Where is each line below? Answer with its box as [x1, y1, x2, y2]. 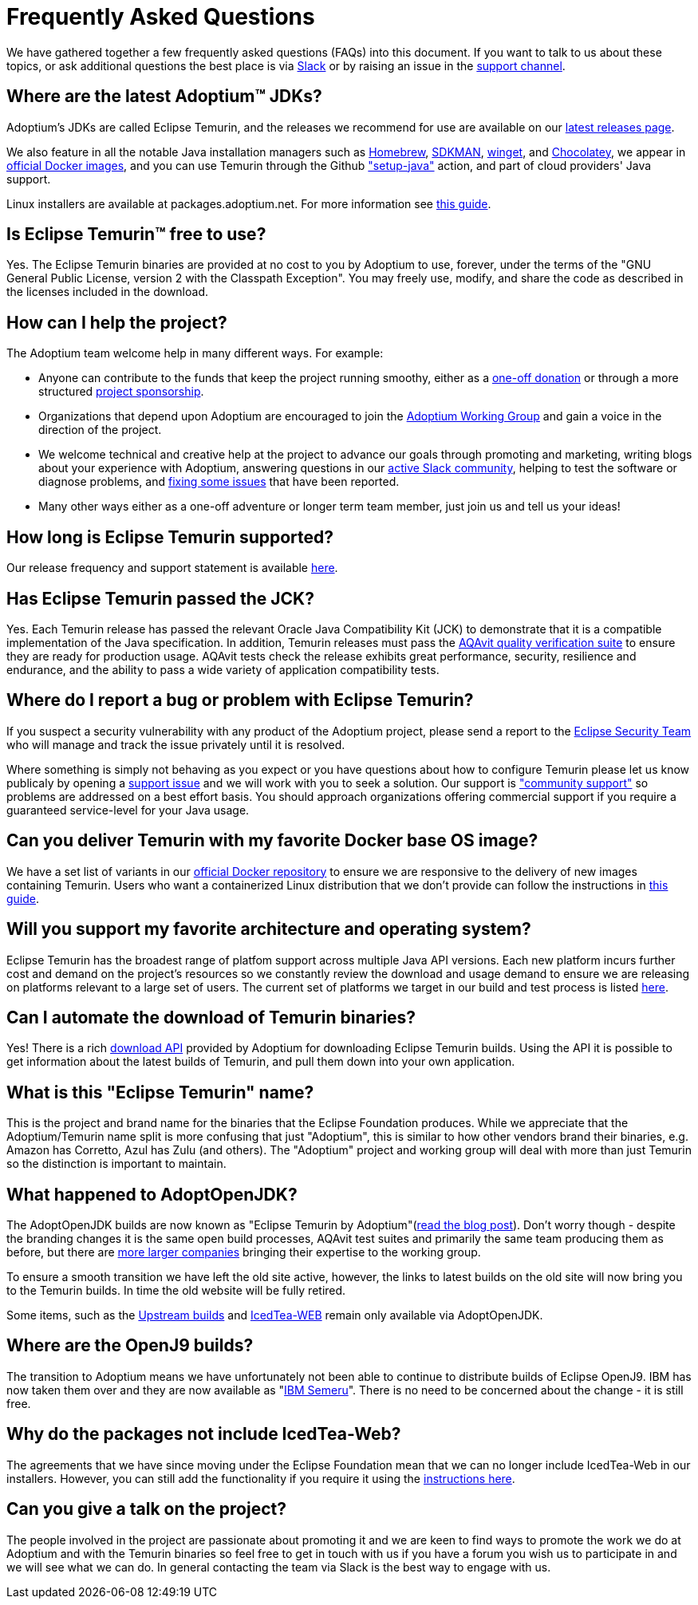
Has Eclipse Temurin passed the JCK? [6, 588, 314, 609]
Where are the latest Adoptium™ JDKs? [6, 86, 322, 107]
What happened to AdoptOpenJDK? [6, 1184, 298, 1205]
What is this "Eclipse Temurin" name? [6, 1082, 314, 1102]
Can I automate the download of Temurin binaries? [6, 1007, 416, 1027]
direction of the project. [38, 423, 162, 437]
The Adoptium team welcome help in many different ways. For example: [6, 346, 384, 361]
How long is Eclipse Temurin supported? [6, 526, 334, 547]
